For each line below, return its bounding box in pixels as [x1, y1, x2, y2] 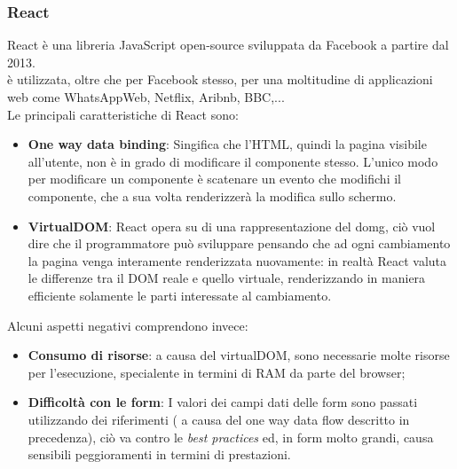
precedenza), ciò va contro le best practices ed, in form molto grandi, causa [28, 427, 434, 446]
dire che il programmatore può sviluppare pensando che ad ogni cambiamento [28, 234, 451, 253]
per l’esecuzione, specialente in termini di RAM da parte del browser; [28, 363, 406, 381]
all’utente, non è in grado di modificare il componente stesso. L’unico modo [28, 152, 438, 170]
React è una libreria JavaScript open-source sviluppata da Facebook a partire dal [7, 35, 449, 54]
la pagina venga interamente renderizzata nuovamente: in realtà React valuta [28, 251, 447, 270]
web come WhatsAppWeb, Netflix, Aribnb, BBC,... [7, 88, 285, 106]
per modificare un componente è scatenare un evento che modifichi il [28, 169, 401, 188]
